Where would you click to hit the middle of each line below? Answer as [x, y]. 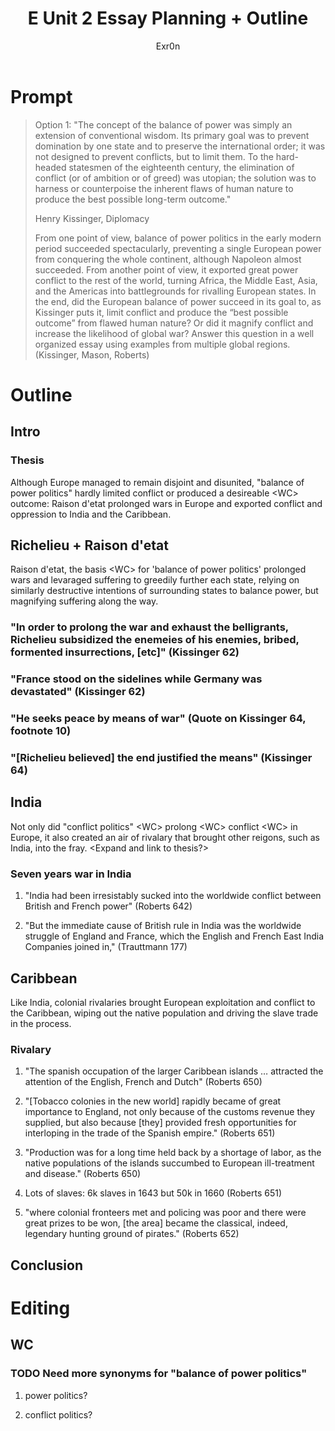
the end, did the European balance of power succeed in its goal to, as [178, 301]
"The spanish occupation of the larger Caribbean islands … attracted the [174, 1071]
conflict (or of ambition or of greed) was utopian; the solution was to [175, 178]
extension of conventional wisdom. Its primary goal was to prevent [172, 135]
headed [50, 167]
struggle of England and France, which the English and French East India [174, 936]
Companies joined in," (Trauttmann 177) [106, 947]
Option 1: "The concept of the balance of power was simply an [163, 124]
